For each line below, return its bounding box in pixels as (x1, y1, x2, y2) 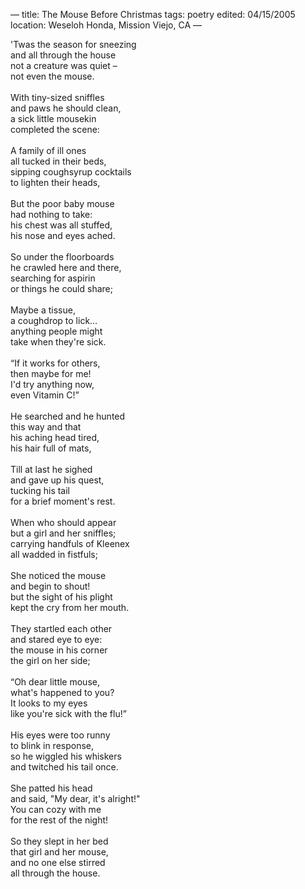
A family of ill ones (10, 145, 87, 156)
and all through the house (10, 49, 117, 61)
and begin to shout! (10, 580, 91, 592)
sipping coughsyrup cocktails (10, 166, 132, 178)
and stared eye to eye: (10, 634, 103, 645)
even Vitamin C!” (10, 389, 80, 401)
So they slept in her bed (10, 835, 109, 847)
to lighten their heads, (10, 177, 101, 188)
